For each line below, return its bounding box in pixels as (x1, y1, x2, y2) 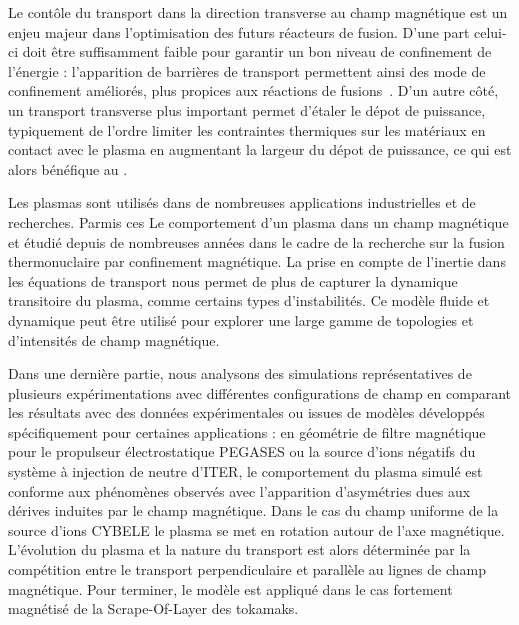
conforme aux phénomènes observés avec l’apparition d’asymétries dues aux (8, 480, 471, 501)
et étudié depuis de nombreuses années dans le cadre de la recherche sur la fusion (8, 231, 505, 252)
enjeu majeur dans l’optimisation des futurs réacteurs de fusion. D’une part (8, 21, 470, 42)
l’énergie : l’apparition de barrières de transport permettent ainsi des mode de (8, 60, 486, 81)
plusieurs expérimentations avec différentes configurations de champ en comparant (8, 382, 512, 403)
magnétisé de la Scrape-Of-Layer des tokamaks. (8, 598, 299, 619)
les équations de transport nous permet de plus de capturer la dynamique (8, 270, 458, 291)
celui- (474, 21, 507, 42)
